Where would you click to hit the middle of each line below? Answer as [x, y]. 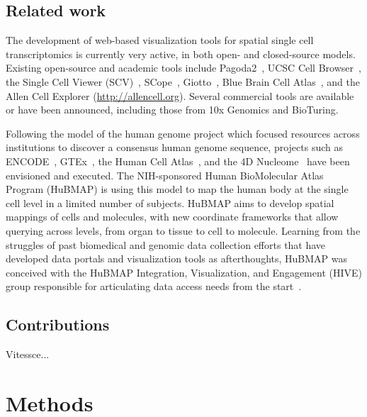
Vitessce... [28, 354]
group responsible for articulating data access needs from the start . [154, 286]
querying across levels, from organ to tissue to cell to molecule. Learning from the [183, 230]
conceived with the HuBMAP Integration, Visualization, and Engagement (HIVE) [184, 272]
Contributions [58, 324]
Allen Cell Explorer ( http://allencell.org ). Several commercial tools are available [180, 95]
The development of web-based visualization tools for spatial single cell [160, 40]
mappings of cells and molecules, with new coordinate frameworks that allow [172, 217]
